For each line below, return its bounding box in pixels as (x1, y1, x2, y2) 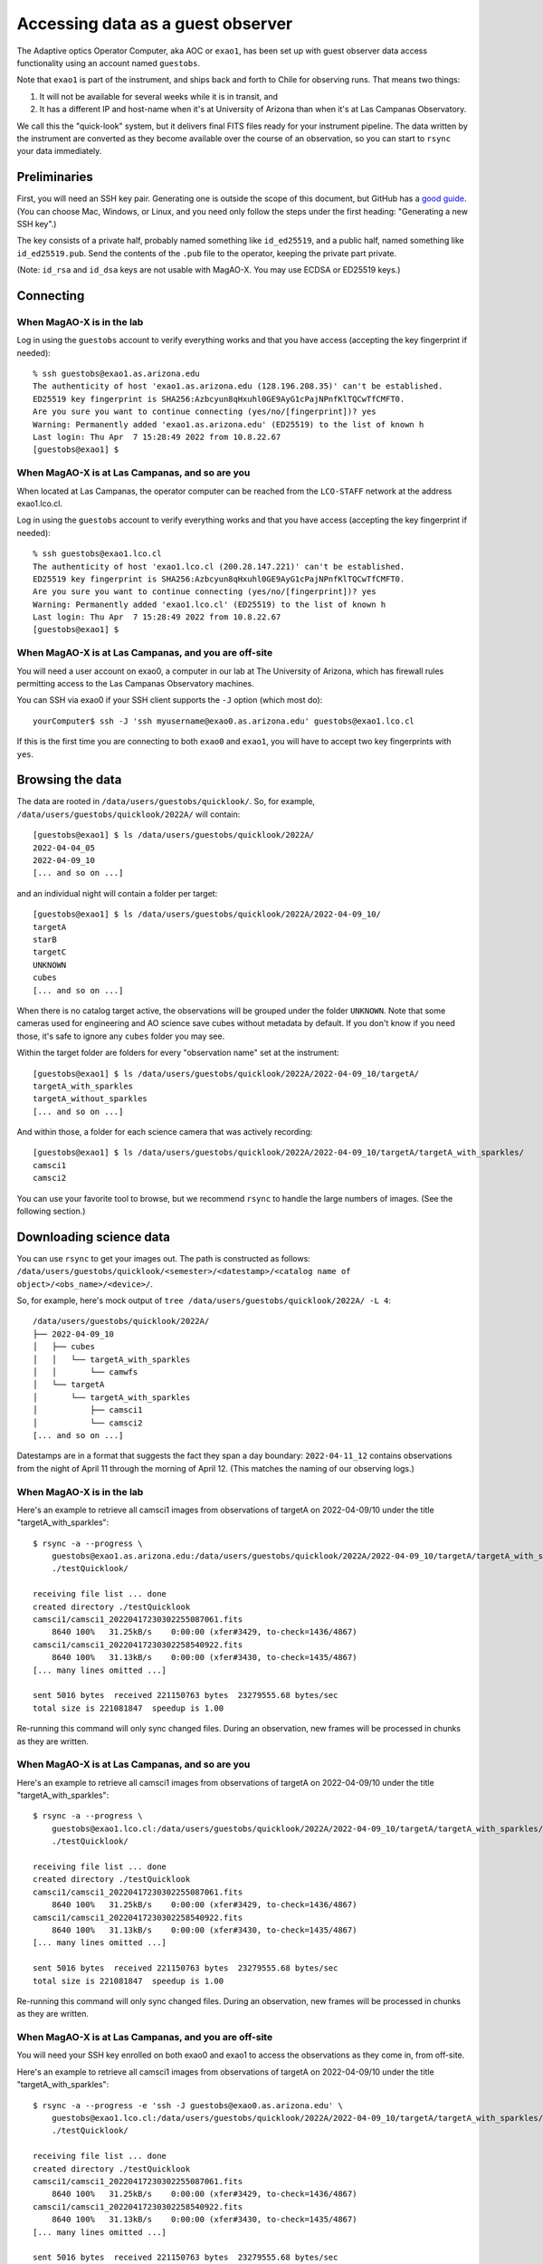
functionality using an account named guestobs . (16, 57, 201, 68)
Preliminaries (16, 169, 94, 185)
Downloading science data (16, 1229, 171, 1244)
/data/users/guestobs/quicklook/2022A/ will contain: (16, 809, 241, 820)
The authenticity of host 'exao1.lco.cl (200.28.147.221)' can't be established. (33, 561, 405, 571)
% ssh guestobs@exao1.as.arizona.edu (33, 369, 201, 379)
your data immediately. (16, 146, 102, 157)
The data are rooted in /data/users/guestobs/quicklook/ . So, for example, (16, 796, 316, 807)
